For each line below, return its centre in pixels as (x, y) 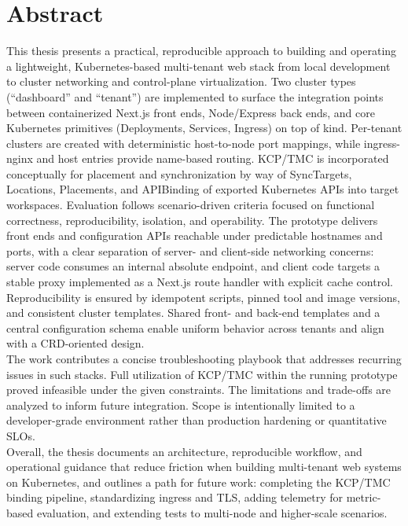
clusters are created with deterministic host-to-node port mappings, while (184, 143)
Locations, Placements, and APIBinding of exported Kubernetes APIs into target (203, 189)
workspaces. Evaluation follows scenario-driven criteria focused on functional (191, 205)
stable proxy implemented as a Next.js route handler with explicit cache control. (200, 282)
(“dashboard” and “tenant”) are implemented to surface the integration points (195, 96)
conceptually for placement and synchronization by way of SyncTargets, (179, 173)
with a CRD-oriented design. (75, 343)
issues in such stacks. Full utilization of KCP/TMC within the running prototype (202, 374)
